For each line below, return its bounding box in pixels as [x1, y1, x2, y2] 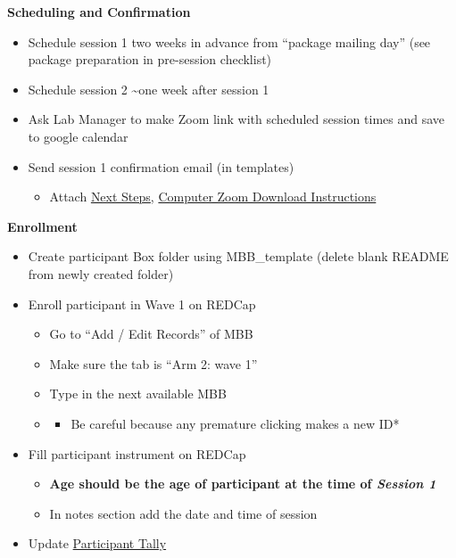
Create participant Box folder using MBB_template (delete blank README [28, 247, 449, 266]
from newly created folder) [28, 264, 174, 283]
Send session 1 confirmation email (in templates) [28, 157, 294, 176]
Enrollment [7, 217, 78, 235]
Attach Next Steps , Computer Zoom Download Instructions [49, 187, 377, 206]
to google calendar [28, 127, 129, 145]
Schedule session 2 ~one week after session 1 [28, 79, 269, 98]
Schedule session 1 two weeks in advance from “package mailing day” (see [28, 32, 431, 51]
